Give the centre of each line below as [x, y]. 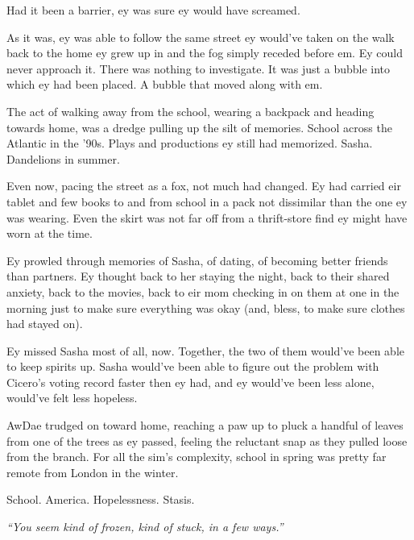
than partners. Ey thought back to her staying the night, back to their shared [198, 276]
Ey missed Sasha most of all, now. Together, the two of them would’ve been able [206, 350]
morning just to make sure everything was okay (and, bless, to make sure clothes [206, 307]
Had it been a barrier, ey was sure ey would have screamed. [153, 10]
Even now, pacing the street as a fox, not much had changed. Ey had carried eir [204, 186]
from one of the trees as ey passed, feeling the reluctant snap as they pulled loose [207, 440]
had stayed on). [45, 324]
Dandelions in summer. [63, 158]
